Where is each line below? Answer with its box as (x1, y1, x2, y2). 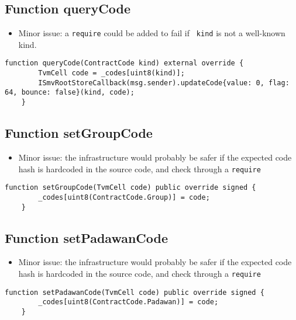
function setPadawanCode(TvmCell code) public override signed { (5, 288, 264, 297)
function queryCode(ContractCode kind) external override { (5, 59, 244, 68)
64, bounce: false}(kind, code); (5, 88, 135, 97)
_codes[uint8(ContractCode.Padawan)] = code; (38, 298, 219, 307)
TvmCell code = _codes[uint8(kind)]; (38, 69, 185, 78)
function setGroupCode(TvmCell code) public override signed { (5, 183, 256, 192)
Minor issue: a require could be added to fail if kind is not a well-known (18, 27, 285, 39)
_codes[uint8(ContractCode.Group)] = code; (38, 193, 210, 201)
